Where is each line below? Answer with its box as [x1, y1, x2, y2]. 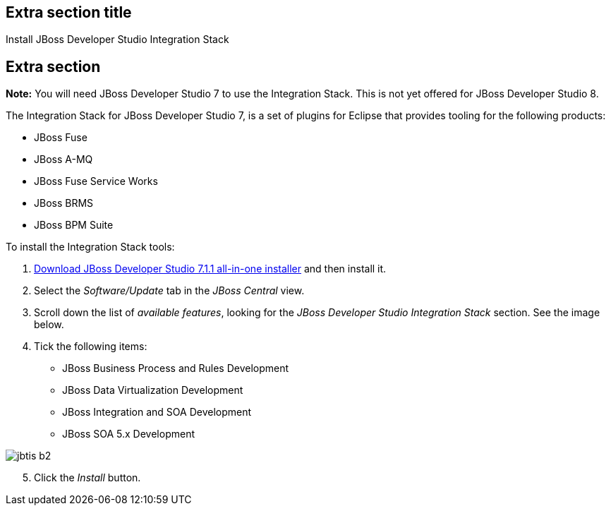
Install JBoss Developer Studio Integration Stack [6, 33, 229, 46]
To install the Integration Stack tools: [6, 241, 175, 253]
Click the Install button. [34, 471, 141, 484]
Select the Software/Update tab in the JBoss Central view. [34, 284, 305, 297]
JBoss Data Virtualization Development [62, 384, 243, 397]
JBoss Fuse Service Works [34, 175, 158, 188]
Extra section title [6, 4, 132, 21]
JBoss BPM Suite [34, 219, 114, 232]
